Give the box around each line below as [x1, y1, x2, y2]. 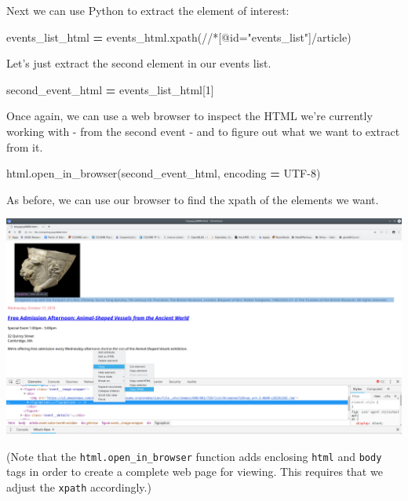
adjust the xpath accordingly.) [6, 478, 151, 495]
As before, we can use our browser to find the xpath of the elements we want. [6, 191, 379, 207]
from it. [6, 138, 43, 155]
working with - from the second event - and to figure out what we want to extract [6, 123, 400, 139]
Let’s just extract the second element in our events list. [6, 55, 271, 71]
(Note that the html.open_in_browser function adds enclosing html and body [6, 448, 382, 464]
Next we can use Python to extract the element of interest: [6, 2, 290, 18]
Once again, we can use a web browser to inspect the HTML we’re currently [6, 108, 373, 124]
